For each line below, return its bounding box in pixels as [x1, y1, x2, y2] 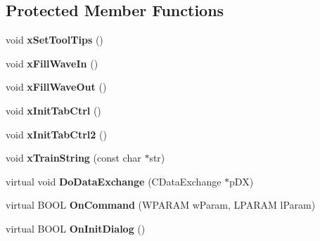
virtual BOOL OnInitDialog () [6, 221, 146, 235]
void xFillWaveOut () [6, 79, 107, 94]
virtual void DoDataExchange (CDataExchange [6, 174, 222, 188]
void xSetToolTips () [6, 32, 103, 47]
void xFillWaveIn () [6, 56, 98, 70]
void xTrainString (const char [6, 150, 141, 165]
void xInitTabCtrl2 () [6, 126, 107, 141]
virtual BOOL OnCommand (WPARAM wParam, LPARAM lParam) [6, 197, 316, 212]
